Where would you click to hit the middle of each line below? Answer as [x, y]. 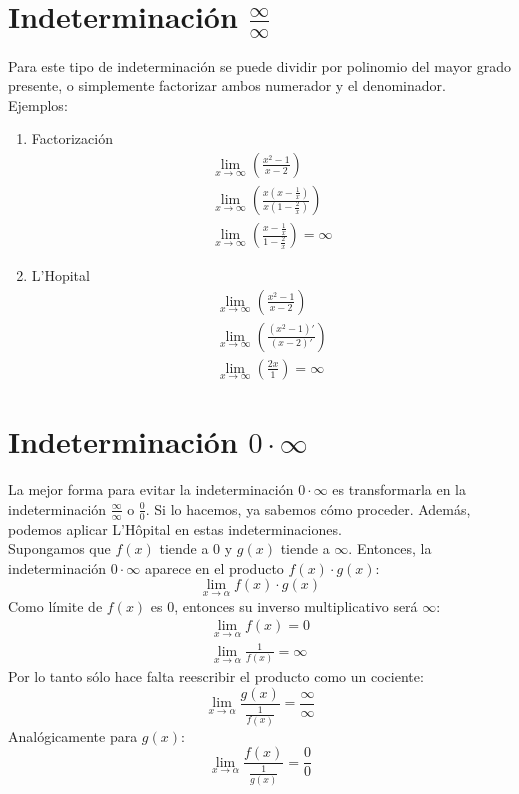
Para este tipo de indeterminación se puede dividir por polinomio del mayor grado [260, 65]
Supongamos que [59, 548]
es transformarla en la [399, 489]
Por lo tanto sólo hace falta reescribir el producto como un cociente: [216, 676]
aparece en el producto [214, 567]
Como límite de [55, 605]
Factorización [72, 138]
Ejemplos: [38, 104]
